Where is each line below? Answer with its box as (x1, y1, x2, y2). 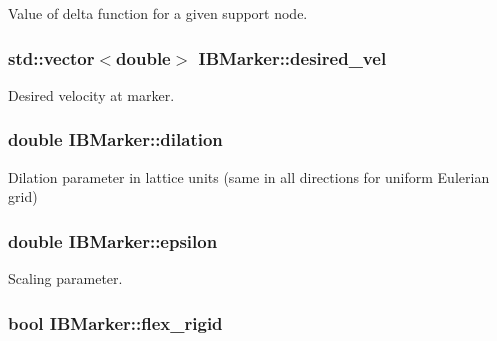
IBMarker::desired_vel (198, 45, 387, 70)
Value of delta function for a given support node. (8, 3, 308, 23)
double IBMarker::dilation (8, 127, 223, 152)
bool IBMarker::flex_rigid (8, 310, 223, 335)
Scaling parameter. (8, 268, 123, 289)
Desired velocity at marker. (8, 84, 175, 105)
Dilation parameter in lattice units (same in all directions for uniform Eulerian (8, 166, 490, 187)
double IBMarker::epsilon (8, 228, 218, 253)
